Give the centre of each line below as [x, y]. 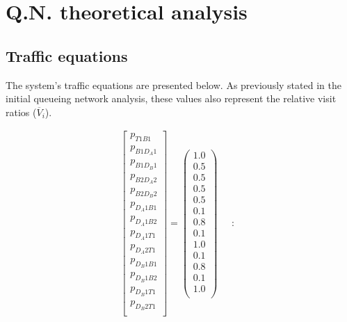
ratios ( [21, 112]
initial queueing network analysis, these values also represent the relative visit [171, 98]
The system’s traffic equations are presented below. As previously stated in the [173, 84]
